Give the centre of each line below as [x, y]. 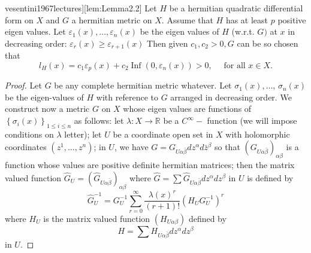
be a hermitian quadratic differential [236, 8]
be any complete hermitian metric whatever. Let [143, 85]
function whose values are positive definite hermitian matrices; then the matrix [150, 165]
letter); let [83, 134]
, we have [131, 147]
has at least [247, 19]
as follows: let [99, 121]
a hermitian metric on [112, 19]
